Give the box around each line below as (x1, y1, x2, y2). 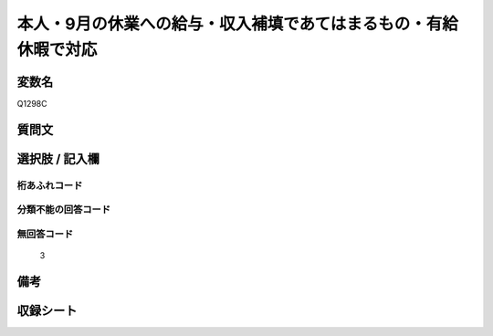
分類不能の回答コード (16, 204, 111, 216)
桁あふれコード (16, 179, 83, 192)
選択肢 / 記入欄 (16, 151, 100, 166)
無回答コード (16, 227, 74, 240)
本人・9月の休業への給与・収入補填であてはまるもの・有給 (16, 14, 458, 34)
